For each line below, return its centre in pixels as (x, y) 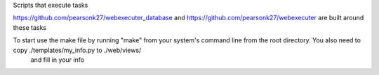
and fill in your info (57, 60)
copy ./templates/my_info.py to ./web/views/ (77, 50)
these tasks (30, 27)
